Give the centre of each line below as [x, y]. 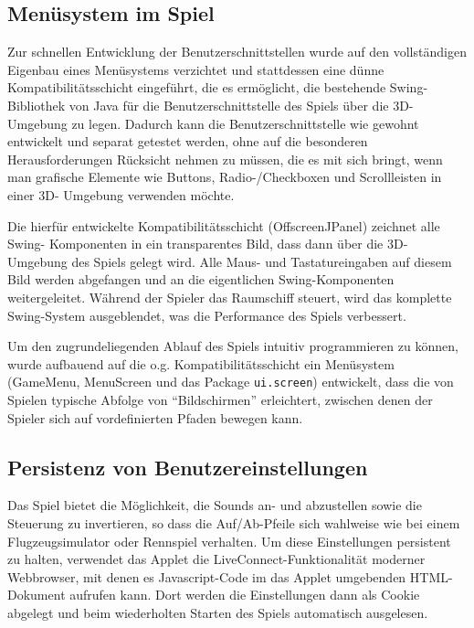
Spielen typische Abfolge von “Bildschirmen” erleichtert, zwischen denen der [220, 399]
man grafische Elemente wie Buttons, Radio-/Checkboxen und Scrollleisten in [225, 177]
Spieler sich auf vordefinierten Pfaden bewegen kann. [155, 417]
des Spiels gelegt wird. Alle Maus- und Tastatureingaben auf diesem [262, 261]
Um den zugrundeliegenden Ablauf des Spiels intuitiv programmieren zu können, [233, 346]
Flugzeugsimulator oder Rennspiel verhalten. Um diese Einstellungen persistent [229, 541]
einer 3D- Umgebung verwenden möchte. [121, 194]
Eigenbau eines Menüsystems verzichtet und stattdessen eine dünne [196, 69]
